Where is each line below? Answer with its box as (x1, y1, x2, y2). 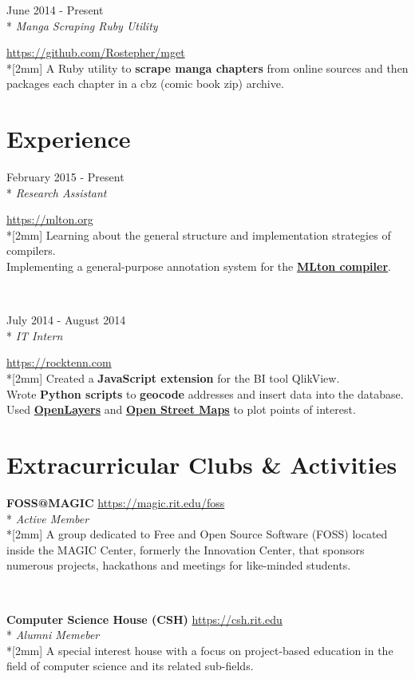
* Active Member (6, 510, 89, 526)
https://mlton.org (6, 211, 93, 228)
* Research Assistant (6, 184, 107, 201)
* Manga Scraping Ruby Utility (6, 17, 158, 34)
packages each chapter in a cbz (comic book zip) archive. (6, 75, 284, 92)
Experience (6, 122, 131, 155)
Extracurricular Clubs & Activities (6, 448, 397, 480)
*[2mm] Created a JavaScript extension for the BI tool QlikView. (6, 370, 340, 387)
